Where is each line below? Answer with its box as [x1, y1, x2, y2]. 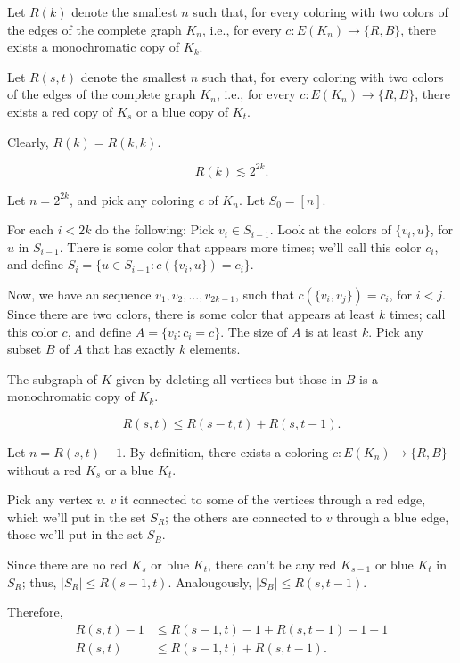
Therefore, [7, 602, 63, 621]
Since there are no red [7, 554, 127, 573]
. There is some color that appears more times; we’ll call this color [59, 237, 422, 256]
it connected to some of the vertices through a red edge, [119, 490, 426, 509]
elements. [189, 340, 241, 358]
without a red [7, 460, 82, 479]
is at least [305, 322, 358, 340]
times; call [390, 305, 446, 323]
